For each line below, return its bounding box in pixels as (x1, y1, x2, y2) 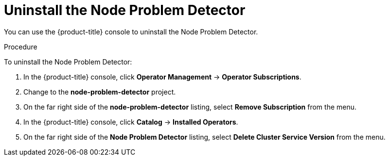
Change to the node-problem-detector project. (23, 87, 176, 96)
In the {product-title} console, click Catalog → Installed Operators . (23, 117, 238, 126)
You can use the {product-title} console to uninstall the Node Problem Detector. (4, 27, 258, 36)
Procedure (4, 42, 37, 51)
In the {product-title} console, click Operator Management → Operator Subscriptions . (23, 72, 301, 81)
